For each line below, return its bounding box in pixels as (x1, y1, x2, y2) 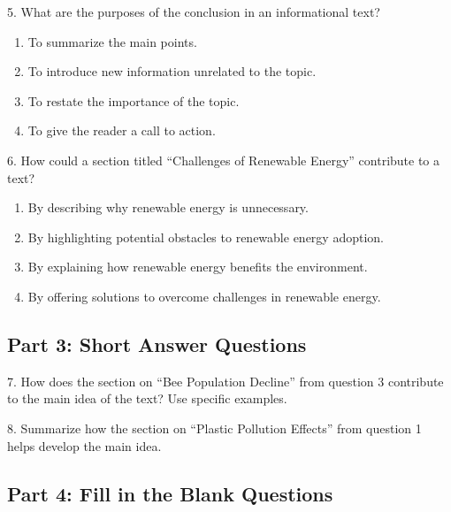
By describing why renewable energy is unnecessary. (27, 198, 309, 217)
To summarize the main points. (27, 32, 197, 50)
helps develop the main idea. (7, 436, 162, 455)
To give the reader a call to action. (27, 121, 216, 140)
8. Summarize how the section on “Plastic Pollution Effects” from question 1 (7, 418, 422, 437)
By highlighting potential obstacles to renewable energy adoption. (27, 227, 384, 246)
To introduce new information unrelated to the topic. (27, 62, 317, 80)
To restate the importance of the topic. (27, 91, 240, 110)
